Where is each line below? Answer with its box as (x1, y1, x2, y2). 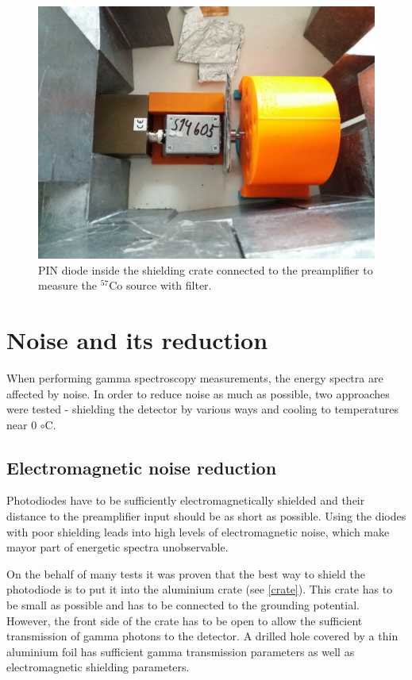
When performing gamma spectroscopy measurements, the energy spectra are (6, 369, 383, 386)
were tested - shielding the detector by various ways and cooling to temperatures (6, 401, 399, 417)
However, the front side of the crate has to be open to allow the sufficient (6, 612, 363, 628)
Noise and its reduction (6, 323, 268, 355)
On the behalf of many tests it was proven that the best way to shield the (6, 565, 365, 582)
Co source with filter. (109, 277, 212, 294)
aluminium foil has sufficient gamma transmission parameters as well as (6, 643, 355, 659)
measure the (38, 277, 97, 294)
